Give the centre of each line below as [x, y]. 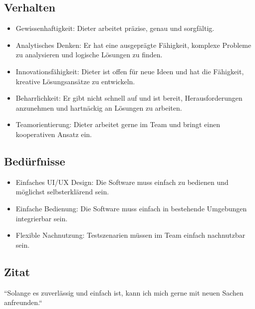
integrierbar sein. [42, 218]
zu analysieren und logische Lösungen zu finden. [89, 55]
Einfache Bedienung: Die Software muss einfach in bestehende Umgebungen [131, 208]
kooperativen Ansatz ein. [54, 134]
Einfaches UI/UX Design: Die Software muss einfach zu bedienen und [122, 182]
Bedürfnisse [35, 161]
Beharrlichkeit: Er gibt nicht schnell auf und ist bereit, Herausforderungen [129, 98]
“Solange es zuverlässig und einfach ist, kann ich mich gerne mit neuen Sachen [124, 292]
